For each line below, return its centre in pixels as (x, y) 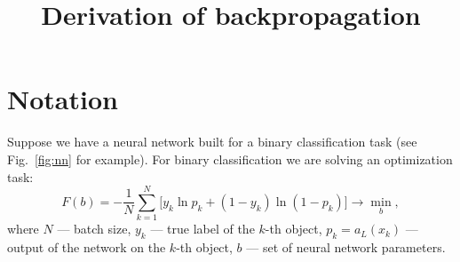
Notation (63, 99)
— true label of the (202, 229)
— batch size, (94, 229)
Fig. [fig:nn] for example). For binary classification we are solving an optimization (230, 159)
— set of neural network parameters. (346, 247)
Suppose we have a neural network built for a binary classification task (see (212, 142)
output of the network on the (87, 247)
